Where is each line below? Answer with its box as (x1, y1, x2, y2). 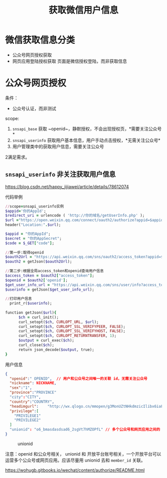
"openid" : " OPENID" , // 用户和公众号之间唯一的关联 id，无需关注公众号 (9, 376, 148, 381)
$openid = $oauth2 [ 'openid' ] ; (5, 278, 68, 283)
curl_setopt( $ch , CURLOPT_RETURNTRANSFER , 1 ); (18, 333, 117, 338)
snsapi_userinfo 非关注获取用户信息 (5, 170, 116, 178)
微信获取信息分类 (5, 34, 76, 46)
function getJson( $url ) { (5, 310, 57, 315)
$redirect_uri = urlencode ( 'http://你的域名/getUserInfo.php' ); (5, 213, 145, 218)
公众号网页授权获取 (12, 52, 52, 58)
